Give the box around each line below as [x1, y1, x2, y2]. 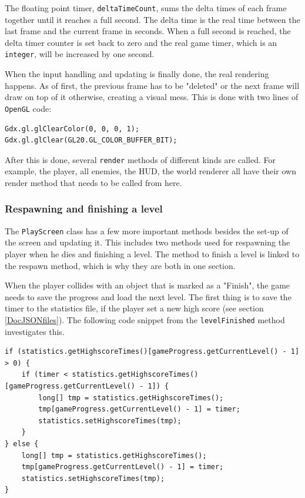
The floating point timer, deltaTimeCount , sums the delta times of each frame [5, 2, 287, 14]
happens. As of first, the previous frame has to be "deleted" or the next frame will [5, 79, 300, 91]
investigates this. [5, 325, 65, 337]
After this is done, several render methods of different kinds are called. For [5, 153, 276, 165]
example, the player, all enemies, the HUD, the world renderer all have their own [5, 165, 296, 177]
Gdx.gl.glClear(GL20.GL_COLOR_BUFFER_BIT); [5, 136, 177, 145]
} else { [5, 440, 39, 448]
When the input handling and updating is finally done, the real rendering [5, 68, 269, 80]
